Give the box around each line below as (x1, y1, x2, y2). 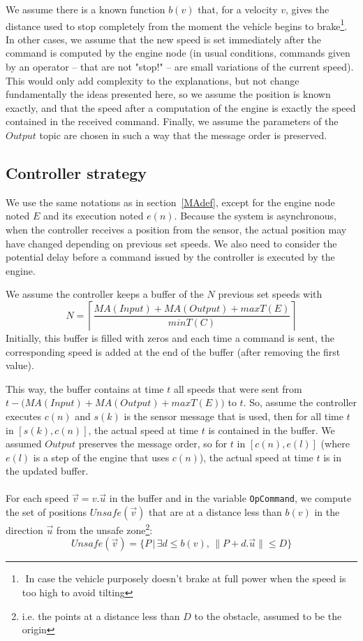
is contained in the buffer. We (208, 422, 335, 437)
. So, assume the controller (243, 395, 357, 410)
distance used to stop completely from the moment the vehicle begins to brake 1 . (6, 16, 348, 33)
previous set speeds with (218, 287, 323, 301)
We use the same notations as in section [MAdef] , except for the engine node (6, 194, 335, 209)
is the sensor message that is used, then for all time (124, 408, 343, 423)
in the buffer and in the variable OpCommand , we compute (109, 491, 352, 505)
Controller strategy (6, 161, 147, 183)
